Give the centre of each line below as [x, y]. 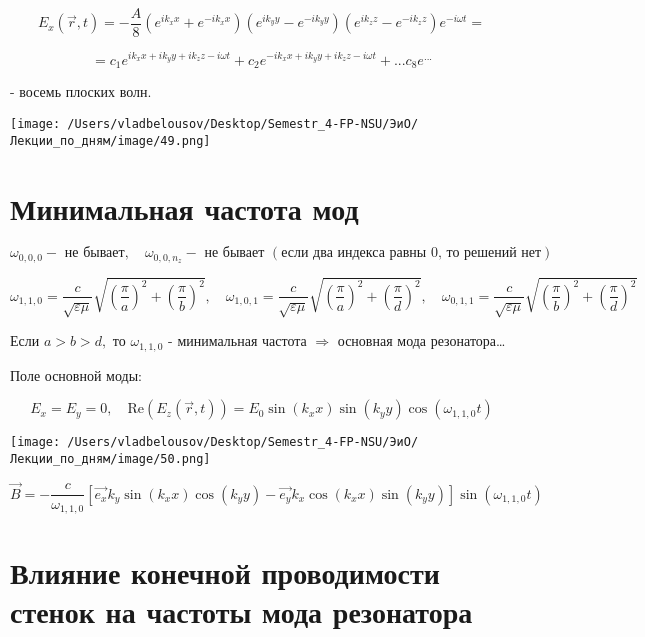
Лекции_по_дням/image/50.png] [110, 459]
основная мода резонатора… [421, 340]
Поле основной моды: [76, 374]
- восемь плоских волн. [81, 91]
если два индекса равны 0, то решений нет [411, 253]
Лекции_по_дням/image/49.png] [110, 140]
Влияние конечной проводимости [225, 572]
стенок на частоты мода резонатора [241, 611]
